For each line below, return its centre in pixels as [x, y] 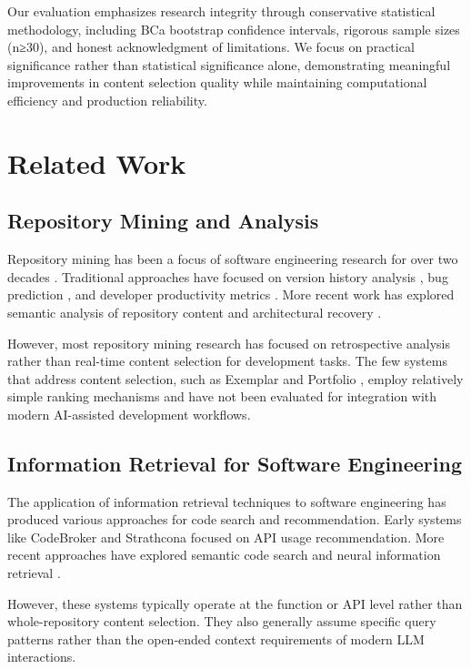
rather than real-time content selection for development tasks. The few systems [227, 361]
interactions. [42, 657]
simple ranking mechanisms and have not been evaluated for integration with [222, 396]
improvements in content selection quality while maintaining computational [217, 82]
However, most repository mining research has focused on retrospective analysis [229, 343]
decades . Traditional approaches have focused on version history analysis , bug [228, 276]
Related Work [97, 162]
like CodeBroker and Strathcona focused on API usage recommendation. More [226, 537]
